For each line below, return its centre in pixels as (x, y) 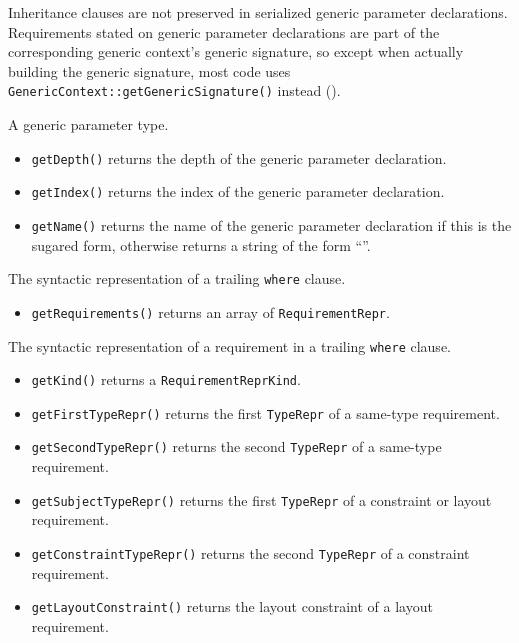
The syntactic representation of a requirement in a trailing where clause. (229, 345)
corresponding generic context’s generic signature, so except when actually (236, 51)
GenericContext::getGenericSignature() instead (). (174, 90)
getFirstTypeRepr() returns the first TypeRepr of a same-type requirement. (265, 412)
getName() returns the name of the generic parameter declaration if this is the (271, 224)
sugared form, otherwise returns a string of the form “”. (201, 244)
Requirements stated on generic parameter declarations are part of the (224, 31)
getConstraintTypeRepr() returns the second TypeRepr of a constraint (250, 552)
